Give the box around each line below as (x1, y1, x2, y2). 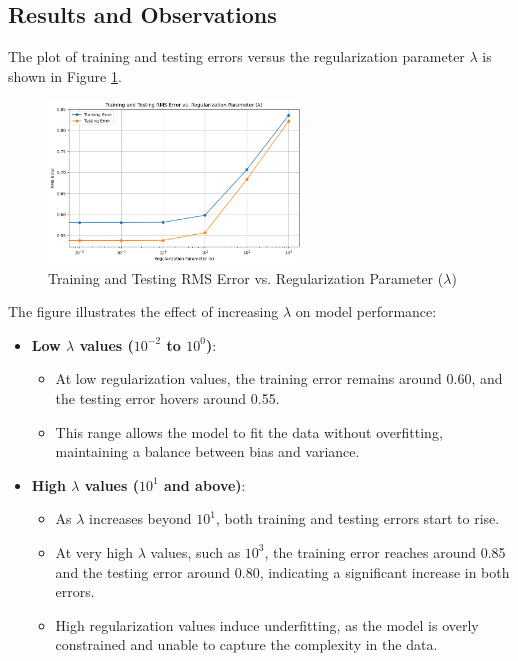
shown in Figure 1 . (8, 65, 122, 86)
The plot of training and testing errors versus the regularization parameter (8, 46, 465, 67)
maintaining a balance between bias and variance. (55, 441, 360, 462)
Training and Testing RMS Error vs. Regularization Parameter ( (48, 267, 444, 288)
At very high (55, 541, 134, 562)
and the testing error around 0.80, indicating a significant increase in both (55, 561, 510, 582)
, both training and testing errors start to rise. (215, 508, 500, 529)
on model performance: (295, 301, 437, 322)
